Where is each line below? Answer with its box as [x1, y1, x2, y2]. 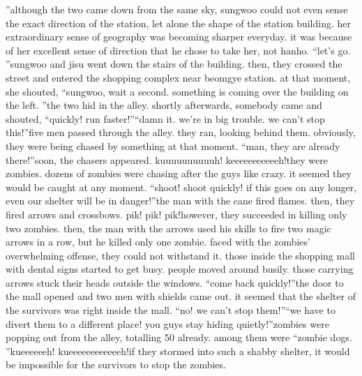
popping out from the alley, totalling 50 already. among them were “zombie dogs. [6, 330, 352, 345]
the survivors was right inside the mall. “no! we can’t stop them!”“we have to [6, 303, 335, 317]
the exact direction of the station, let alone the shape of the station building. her [6, 15, 351, 30]
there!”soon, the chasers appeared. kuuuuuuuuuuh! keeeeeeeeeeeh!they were [6, 152, 328, 167]
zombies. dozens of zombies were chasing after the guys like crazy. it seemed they [6, 166, 352, 181]
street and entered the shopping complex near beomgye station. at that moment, [6, 70, 351, 84]
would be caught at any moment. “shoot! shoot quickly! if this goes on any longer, [6, 179, 357, 194]
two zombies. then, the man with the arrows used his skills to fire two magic [6, 220, 331, 235]
